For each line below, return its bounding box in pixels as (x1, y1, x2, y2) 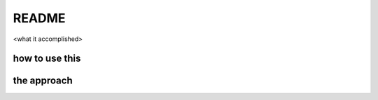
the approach (13, 75, 73, 87)
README (13, 10, 66, 26)
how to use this (13, 53, 81, 65)
